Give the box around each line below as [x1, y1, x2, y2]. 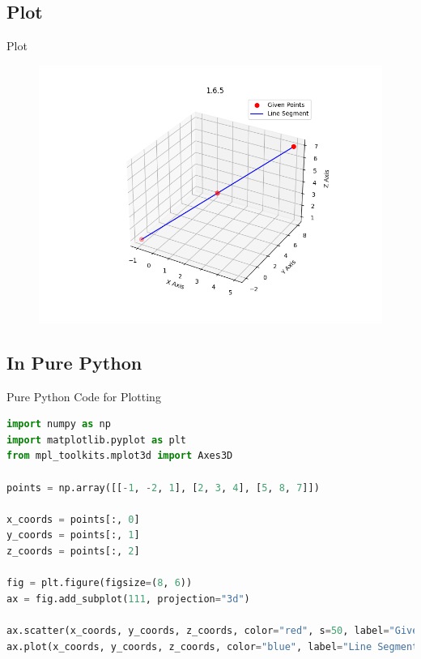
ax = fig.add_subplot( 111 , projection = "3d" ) [6, 593, 250, 605]
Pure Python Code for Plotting [6, 387, 161, 404]
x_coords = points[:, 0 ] [6, 513, 140, 525]
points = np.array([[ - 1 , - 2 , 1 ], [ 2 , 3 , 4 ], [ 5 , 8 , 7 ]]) [6, 481, 320, 494]
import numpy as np [6, 418, 111, 430]
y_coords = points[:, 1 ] [6, 529, 140, 541]
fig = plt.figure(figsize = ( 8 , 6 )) [6, 577, 193, 589]
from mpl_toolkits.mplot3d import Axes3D [6, 450, 233, 462]
